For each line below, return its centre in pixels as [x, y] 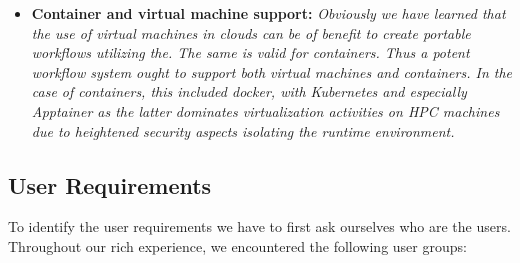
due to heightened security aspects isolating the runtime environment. [243, 130]
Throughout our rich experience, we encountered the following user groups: [237, 245]
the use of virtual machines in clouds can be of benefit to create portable [251, 32]
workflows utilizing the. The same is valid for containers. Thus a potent [250, 52]
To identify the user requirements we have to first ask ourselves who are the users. [259, 226]
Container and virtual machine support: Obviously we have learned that [268, 13]
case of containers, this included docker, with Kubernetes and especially [249, 91]
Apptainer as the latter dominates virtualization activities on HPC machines [265, 110]
